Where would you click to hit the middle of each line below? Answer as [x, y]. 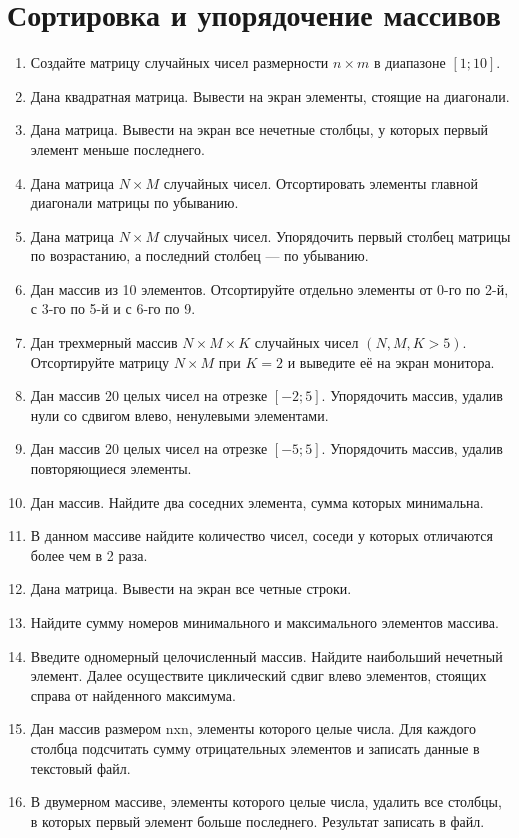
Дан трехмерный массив [104, 342]
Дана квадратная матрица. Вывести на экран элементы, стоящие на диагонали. [270, 95]
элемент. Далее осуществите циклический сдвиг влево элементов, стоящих [258, 675]
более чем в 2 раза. [89, 554]
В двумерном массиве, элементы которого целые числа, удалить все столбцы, [266, 801]
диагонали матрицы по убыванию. [134, 202]
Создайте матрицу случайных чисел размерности [179, 62]
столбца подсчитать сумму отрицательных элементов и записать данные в [255, 747]
